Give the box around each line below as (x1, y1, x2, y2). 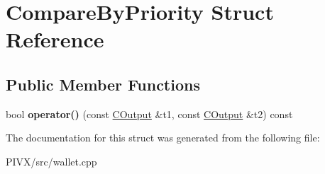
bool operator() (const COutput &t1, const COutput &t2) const (6, 106, 293, 121)
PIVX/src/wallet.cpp (6, 153, 97, 168)
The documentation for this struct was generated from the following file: (6, 130, 320, 145)
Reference (6, 25, 104, 54)
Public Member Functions (6, 73, 200, 95)
